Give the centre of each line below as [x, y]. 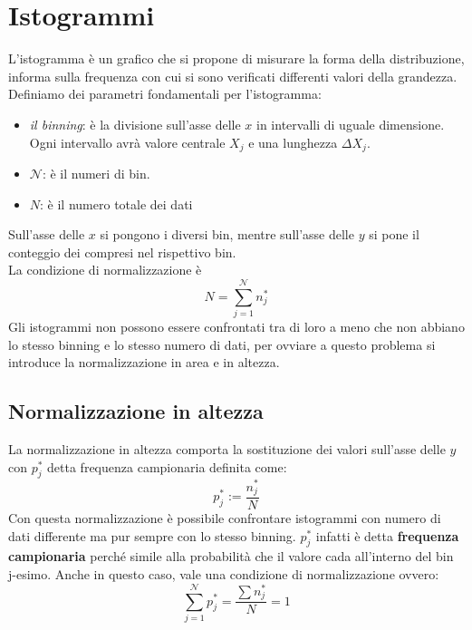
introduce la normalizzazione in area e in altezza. [144, 362]
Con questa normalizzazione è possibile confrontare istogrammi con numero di [225, 517]
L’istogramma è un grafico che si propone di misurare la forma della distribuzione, [236, 58]
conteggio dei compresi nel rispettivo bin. [122, 252]
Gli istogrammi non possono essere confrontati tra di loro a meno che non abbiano [236, 327]
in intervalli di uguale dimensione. [351, 124]
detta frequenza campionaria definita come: [167, 466]
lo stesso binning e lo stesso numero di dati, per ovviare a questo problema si [222, 344]
